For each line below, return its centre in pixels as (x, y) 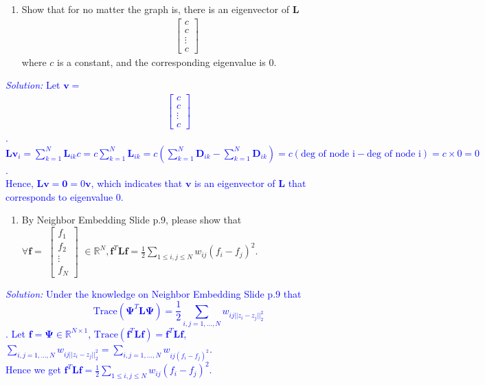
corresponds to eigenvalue (59, 196)
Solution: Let (33, 85)
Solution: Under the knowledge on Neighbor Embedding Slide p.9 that (154, 293)
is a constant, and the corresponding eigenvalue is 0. (167, 62)
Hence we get (33, 370)
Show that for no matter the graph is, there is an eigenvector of (156, 9)
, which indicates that (137, 183)
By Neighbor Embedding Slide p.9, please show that (132, 220)
